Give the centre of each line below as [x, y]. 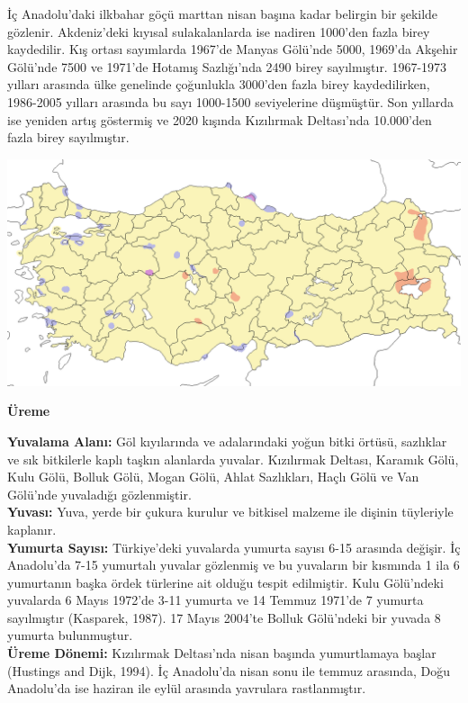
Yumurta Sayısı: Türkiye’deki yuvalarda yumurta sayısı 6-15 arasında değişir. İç [234, 547]
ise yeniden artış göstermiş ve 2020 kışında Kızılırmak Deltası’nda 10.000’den [220, 119]
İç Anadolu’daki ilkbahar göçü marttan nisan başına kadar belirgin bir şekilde [223, 14]
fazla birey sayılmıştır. [68, 137]
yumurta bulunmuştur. [70, 635]
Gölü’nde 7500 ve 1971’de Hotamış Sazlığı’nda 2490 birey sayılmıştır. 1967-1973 [227, 66]
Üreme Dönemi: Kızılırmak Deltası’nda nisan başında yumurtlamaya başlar [222, 653]
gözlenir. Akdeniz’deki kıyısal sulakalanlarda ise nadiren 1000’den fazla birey [219, 31]
